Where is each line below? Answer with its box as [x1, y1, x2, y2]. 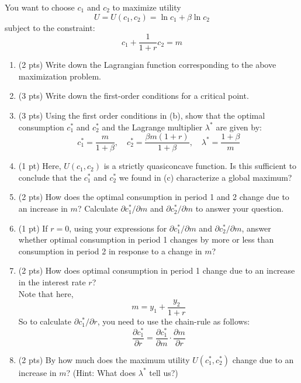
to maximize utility [112, 1, 181, 13]
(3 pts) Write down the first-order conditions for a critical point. [18, 89, 249, 102]
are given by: [216, 120, 262, 133]
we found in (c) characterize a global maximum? [119, 171, 292, 183]
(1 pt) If [18, 222, 48, 234]
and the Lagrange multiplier [102, 120, 203, 133]
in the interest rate [18, 276, 86, 288]
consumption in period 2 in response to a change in [18, 244, 202, 257]
